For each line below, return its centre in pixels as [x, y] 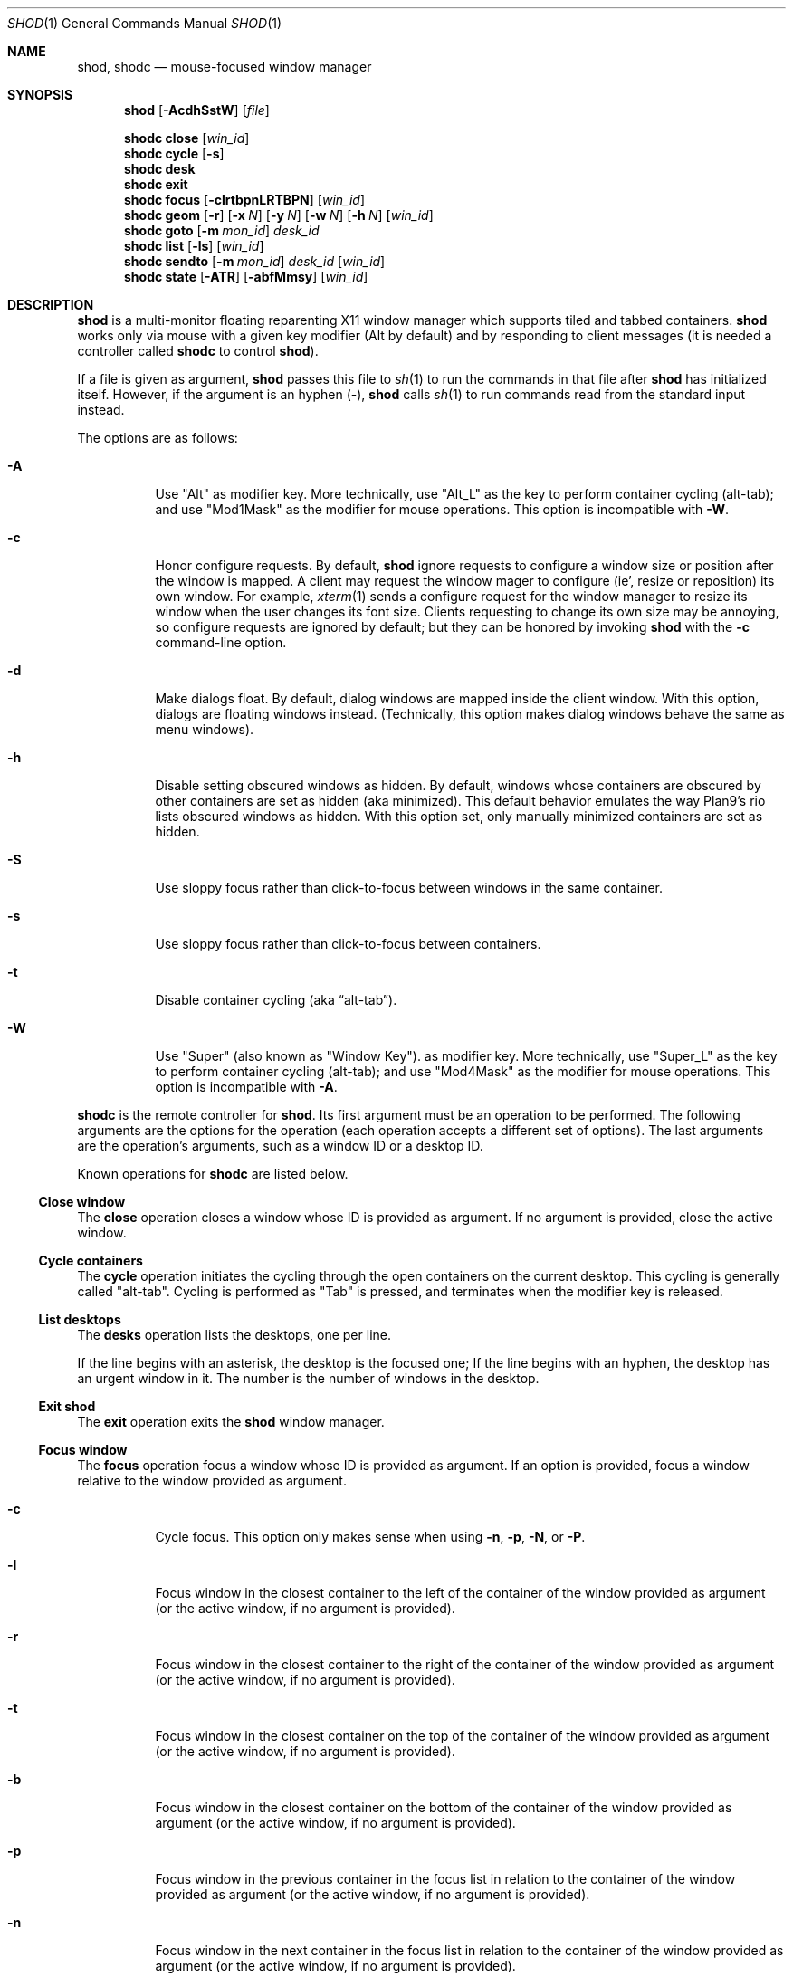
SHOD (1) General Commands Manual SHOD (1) [145, 23]
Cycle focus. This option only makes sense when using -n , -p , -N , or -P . [370, 1537]
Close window [82, 1202]
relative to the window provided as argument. [212, 1480]
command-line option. [221, 642]
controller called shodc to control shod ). [198, 351]
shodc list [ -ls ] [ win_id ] [194, 246]
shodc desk [160, 169]
